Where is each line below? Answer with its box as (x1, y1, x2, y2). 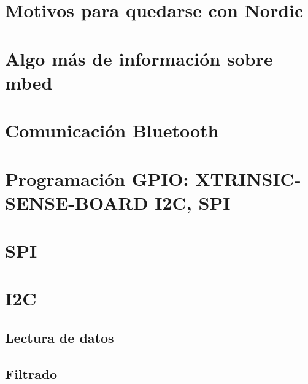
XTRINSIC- (195, 166, 301, 191)
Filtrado (5, 364, 58, 383)
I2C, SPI (155, 190, 231, 215)
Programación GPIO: (5, 166, 189, 191)
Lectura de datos (5, 328, 114, 347)
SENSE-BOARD (5, 190, 148, 215)
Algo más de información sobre (5, 45, 273, 71)
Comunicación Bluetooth (5, 118, 219, 143)
